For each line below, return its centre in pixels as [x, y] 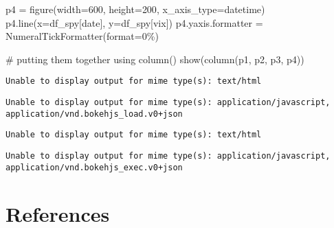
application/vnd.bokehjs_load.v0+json [94, 114]
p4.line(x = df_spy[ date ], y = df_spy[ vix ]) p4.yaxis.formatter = [134, 22]
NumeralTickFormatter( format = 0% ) [82, 36]
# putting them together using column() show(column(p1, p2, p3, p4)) [155, 59]
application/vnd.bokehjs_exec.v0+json [94, 167]
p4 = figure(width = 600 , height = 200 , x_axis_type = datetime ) [135, 9]
